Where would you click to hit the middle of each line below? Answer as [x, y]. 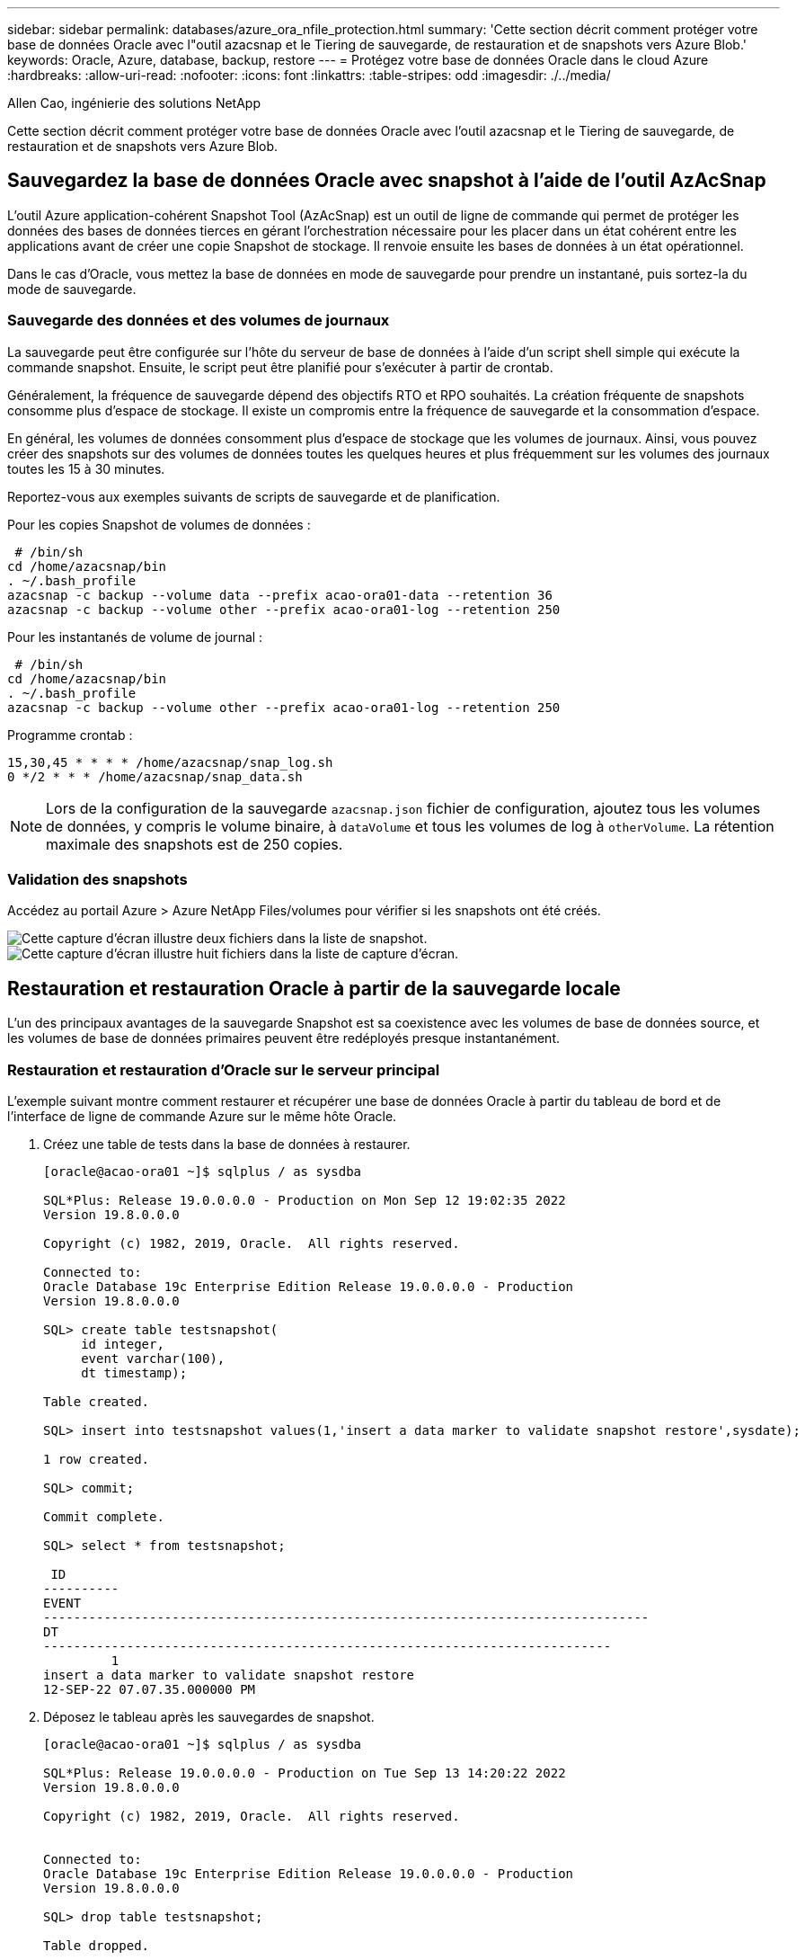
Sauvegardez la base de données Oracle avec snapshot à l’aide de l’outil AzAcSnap [387, 181]
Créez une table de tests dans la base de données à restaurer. [227, 1144]
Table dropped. [97, 1945]
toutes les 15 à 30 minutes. [86, 468]
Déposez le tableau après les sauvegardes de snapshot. [209, 1716]
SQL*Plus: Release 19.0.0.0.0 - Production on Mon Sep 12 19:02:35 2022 [305, 1200]
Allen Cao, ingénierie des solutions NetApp [134, 103]
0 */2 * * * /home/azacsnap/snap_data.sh [155, 776]
